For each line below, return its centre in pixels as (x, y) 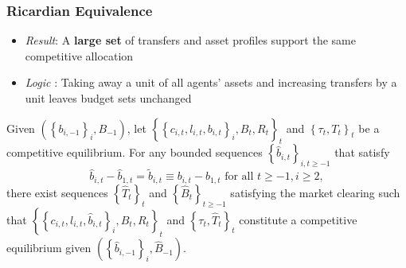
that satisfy (362, 152)
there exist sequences (57, 192)
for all (239, 177)
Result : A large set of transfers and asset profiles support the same (190, 40)
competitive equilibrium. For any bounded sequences (135, 152)
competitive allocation (79, 55)
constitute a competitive (298, 219)
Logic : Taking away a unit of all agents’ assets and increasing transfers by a (211, 82)
